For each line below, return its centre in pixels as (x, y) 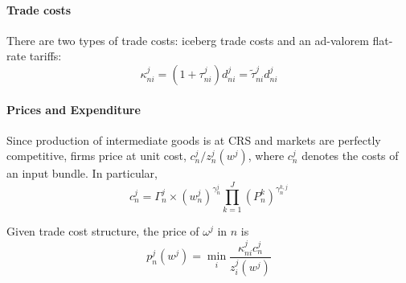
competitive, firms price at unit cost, (96, 156)
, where (266, 156)
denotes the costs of (350, 156)
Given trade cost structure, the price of (103, 231)
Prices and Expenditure (74, 109)
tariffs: (45, 56)
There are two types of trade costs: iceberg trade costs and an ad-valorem (188, 40)
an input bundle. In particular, (82, 173)
